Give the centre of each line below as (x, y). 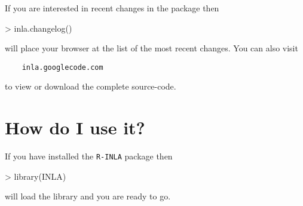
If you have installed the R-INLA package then (89, 156)
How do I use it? (75, 127)
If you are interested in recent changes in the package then (112, 8)
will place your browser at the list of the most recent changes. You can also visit (151, 48)
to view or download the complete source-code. (91, 86)
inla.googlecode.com (62, 67)
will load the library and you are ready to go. (88, 196)
